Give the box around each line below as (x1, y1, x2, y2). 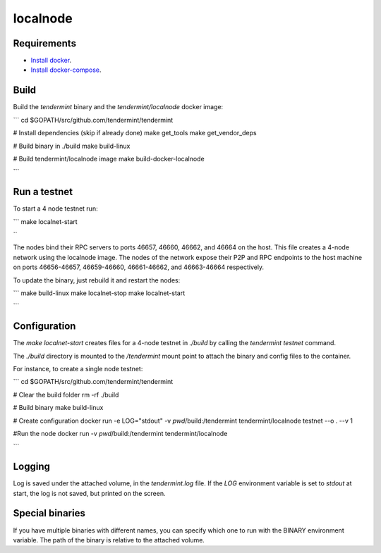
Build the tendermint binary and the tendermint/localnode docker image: (13, 103, 224, 111)
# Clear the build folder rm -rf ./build (13, 390, 119, 399)
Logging (13, 461, 51, 473)
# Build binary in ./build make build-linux (13, 142, 131, 150)
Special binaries (13, 507, 86, 519)
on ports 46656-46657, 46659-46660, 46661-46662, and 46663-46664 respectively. (13, 263, 265, 271)
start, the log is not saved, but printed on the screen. (13, 489, 166, 497)
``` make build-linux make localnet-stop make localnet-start (13, 289, 186, 297)
